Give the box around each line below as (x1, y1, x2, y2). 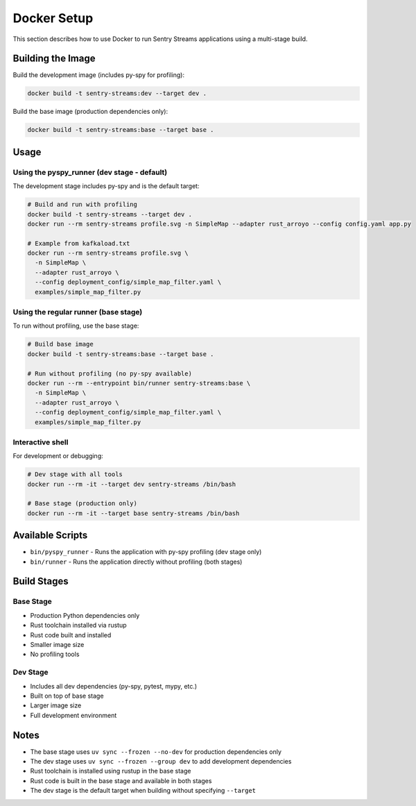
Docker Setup (12, 10, 94, 26)
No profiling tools (30, 650, 80, 659)
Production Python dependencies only (30, 611, 140, 619)
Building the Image (12, 53, 96, 65)
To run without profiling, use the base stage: (12, 321, 139, 330)
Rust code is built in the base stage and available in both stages (30, 776, 212, 784)
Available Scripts (12, 530, 88, 541)
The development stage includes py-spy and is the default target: (12, 182, 200, 190)
